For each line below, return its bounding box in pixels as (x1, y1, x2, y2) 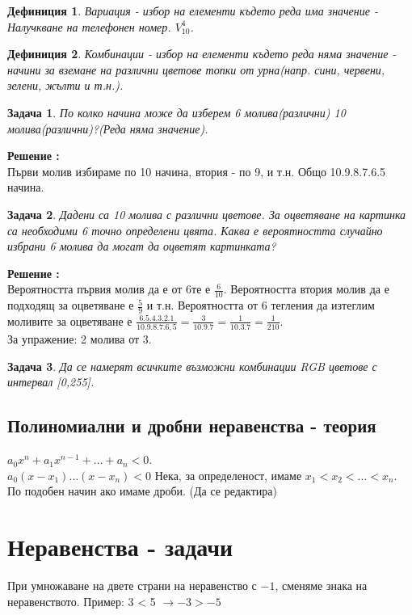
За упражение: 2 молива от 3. (7, 331, 152, 348)
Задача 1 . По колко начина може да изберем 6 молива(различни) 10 (7, 103, 346, 120)
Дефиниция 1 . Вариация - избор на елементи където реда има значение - (7, 2, 378, 19)
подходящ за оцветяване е (7, 297, 134, 314)
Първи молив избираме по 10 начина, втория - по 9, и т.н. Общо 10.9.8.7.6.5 (7, 162, 386, 179)
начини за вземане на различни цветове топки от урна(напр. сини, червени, (7, 61, 385, 78)
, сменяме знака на (275, 577, 368, 594)
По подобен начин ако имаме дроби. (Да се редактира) (7, 482, 277, 499)
